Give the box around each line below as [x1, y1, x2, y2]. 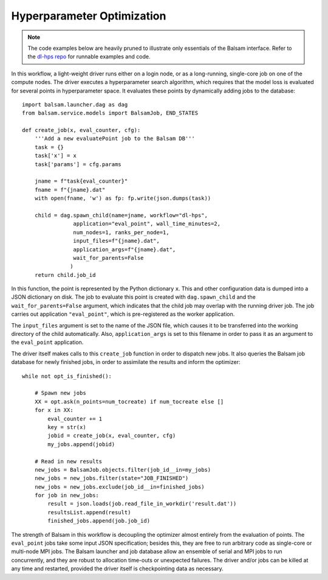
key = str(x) [47, 424, 86, 430]
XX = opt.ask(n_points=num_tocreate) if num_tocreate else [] [34, 398, 224, 405]
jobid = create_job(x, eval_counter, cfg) [47, 432, 176, 439]
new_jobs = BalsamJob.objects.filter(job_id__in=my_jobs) [34, 466, 211, 473]
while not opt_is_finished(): [22, 372, 112, 380]
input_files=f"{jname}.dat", [73, 237, 160, 245]
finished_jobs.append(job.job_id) [47, 517, 151, 525]
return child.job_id [34, 271, 96, 278]
